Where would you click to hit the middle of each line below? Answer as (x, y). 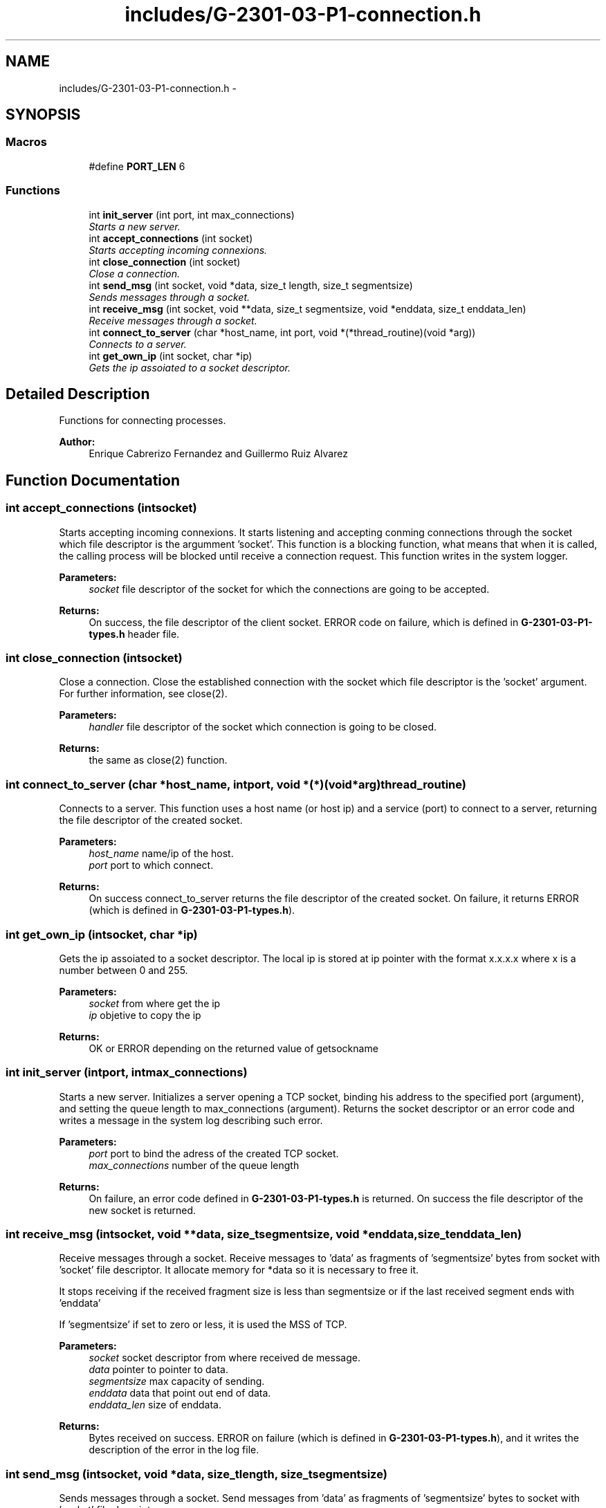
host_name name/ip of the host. (161, 854)
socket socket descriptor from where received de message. (224, 1358)
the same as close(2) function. (158, 760)
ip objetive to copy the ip (145, 1015)
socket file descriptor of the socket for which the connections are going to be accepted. (289, 589)
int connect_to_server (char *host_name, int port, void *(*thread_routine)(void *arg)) (282, 332)
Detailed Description (78, 394)
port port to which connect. (151, 865)
